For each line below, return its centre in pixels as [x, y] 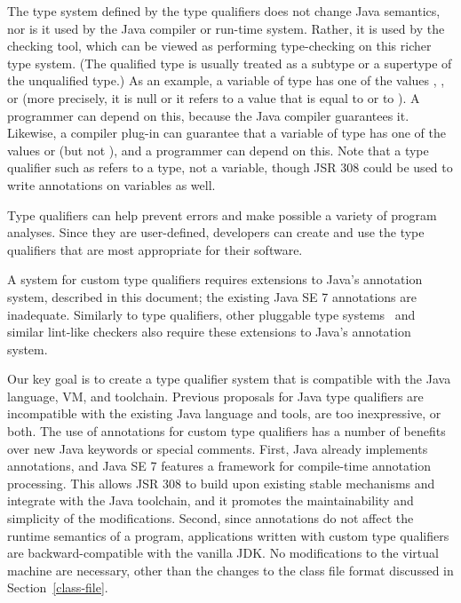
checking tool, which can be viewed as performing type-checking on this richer [219, 46]
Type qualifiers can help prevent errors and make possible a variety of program [222, 214]
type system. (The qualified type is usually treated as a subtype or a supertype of [230, 63]
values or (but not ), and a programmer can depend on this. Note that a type [218, 150]
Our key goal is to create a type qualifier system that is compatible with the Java [229, 379]
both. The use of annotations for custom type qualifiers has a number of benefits [227, 431]
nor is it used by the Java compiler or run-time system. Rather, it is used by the [226, 28]
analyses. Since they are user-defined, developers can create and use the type [216, 232]
